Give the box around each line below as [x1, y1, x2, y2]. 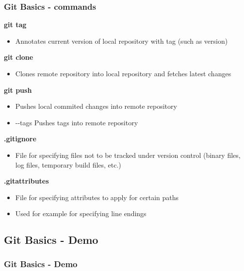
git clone [4, 52, 33, 62]
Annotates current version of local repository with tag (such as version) [15, 35, 228, 46]
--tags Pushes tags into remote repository [15, 117, 138, 127]
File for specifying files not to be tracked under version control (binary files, [15, 150, 241, 160]
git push [4, 85, 32, 95]
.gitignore [4, 134, 36, 144]
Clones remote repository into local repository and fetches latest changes [15, 68, 231, 78]
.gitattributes [4, 176, 49, 186]
